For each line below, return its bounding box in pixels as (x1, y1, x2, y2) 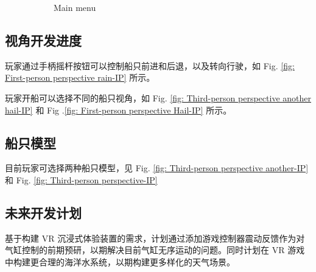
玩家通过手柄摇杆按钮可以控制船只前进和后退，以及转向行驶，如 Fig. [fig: (5, 59, 295, 72)
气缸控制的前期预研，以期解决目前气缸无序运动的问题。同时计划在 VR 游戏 (5, 243, 305, 256)
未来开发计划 (5, 203, 82, 222)
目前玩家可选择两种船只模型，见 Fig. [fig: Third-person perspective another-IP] (5, 161, 309, 174)
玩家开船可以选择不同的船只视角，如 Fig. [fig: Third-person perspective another (5, 91, 311, 104)
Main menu (54, 1, 96, 13)
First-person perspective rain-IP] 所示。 (5, 71, 155, 84)
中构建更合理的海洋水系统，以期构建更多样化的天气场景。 (5, 255, 235, 268)
